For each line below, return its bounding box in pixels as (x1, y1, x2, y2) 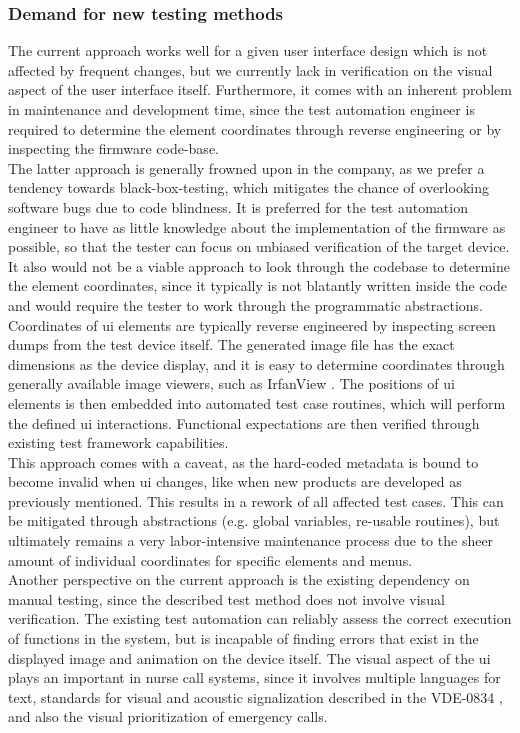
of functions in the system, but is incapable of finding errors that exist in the (8, 628, 479, 649)
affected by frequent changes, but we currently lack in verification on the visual (8, 59, 493, 80)
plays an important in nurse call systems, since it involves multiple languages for (8, 667, 501, 688)
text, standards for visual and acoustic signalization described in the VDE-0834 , (8, 686, 503, 707)
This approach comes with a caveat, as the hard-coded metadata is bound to (8, 451, 479, 472)
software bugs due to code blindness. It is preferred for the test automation (8, 196, 468, 217)
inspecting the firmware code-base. (8, 138, 219, 159)
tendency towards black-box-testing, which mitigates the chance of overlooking (8, 177, 489, 198)
